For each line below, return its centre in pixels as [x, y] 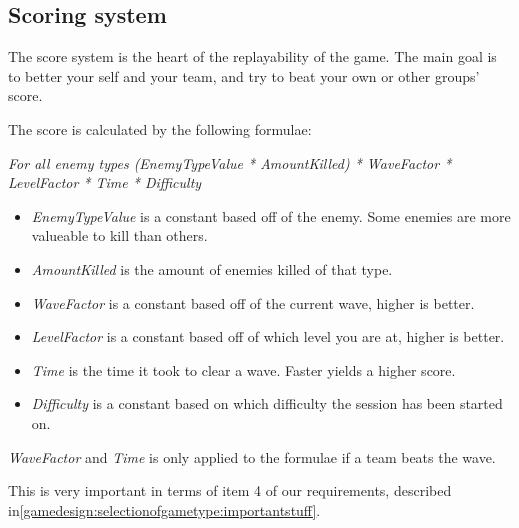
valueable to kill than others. [119, 235]
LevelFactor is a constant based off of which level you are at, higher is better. [268, 336]
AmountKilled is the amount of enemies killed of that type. [212, 268]
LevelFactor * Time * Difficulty [105, 182]
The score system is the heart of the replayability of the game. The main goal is [252, 56]
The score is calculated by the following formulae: [160, 128]
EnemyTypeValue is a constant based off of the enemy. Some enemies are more [271, 215]
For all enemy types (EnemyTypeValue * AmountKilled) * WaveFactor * [230, 162]
